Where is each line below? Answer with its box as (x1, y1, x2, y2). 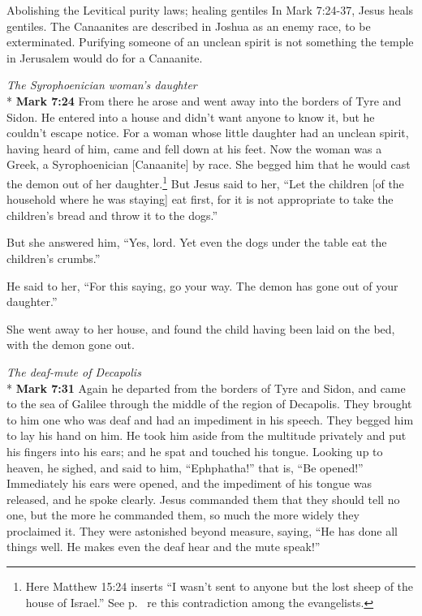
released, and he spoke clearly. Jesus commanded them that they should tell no (6, 490, 400, 507)
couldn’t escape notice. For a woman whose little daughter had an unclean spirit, (6, 124, 409, 141)
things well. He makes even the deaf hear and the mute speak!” (6, 538, 321, 555)
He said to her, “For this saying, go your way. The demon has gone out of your (6, 277, 398, 294)
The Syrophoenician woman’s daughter (6, 76, 197, 93)
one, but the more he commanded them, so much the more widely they (6, 506, 360, 523)
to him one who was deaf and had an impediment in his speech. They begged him (6, 411, 414, 428)
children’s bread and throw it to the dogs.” (6, 206, 218, 223)
